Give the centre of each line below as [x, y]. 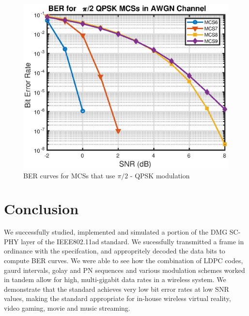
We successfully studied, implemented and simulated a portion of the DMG [116, 232]
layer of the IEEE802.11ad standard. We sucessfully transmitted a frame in [132, 241]
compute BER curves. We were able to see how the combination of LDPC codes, [124, 261]
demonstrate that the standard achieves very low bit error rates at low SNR [117, 289]
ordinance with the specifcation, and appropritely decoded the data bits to [115, 251]
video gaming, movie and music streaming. [67, 308]
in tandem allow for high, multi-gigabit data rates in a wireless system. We [115, 279]
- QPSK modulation [160, 175]
